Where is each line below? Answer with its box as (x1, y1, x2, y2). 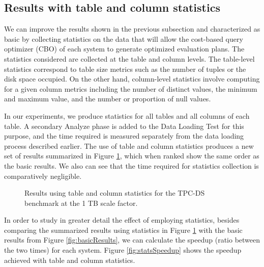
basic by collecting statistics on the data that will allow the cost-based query (4, 33, 243, 44)
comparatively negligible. (4, 170, 82, 181)
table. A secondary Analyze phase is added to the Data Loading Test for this (4, 120, 244, 131)
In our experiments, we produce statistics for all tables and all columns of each (4, 110, 250, 121)
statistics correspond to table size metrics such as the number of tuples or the (4, 63, 246, 74)
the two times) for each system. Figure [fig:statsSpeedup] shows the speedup (4, 245, 242, 255)
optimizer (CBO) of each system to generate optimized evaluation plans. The (4, 43, 245, 54)
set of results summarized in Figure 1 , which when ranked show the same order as (4, 150, 259, 161)
